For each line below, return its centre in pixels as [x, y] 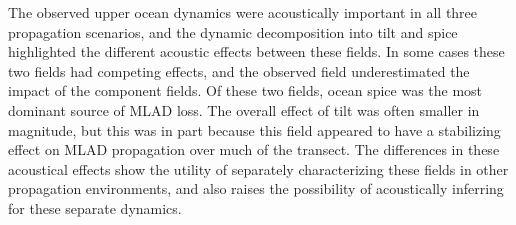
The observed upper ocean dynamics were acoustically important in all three [243, 12]
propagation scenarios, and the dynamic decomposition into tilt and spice [233, 31]
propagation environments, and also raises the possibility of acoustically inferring [256, 188]
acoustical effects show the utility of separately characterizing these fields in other [258, 168]
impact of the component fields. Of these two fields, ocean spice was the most [245, 90]
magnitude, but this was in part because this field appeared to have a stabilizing [254, 129]
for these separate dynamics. [95, 207]
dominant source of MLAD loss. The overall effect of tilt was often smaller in [244, 109]
